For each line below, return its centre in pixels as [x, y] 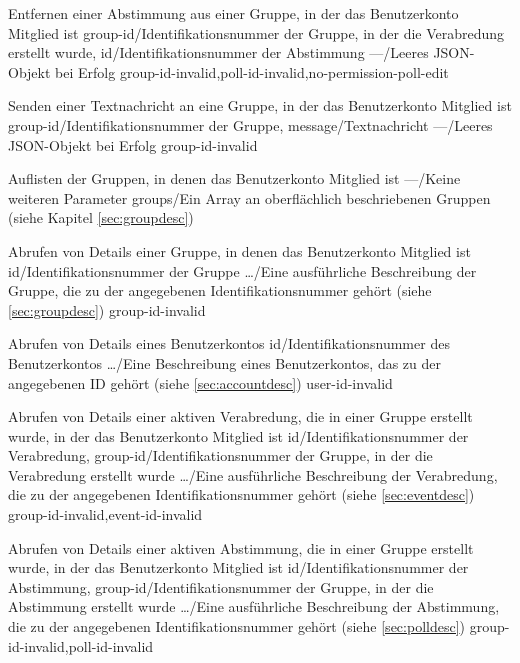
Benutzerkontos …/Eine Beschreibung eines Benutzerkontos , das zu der [225, 362]
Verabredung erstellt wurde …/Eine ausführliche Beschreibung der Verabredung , [253, 474]
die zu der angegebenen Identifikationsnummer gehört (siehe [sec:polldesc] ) [236, 626]
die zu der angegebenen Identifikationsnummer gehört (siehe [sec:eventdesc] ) [241, 494]
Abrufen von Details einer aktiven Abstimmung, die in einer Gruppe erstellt [241, 547]
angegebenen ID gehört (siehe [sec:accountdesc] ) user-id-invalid [200, 382]
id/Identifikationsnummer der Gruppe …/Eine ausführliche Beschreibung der [242, 270]
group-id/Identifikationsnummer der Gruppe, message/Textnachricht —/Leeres [250, 124]
